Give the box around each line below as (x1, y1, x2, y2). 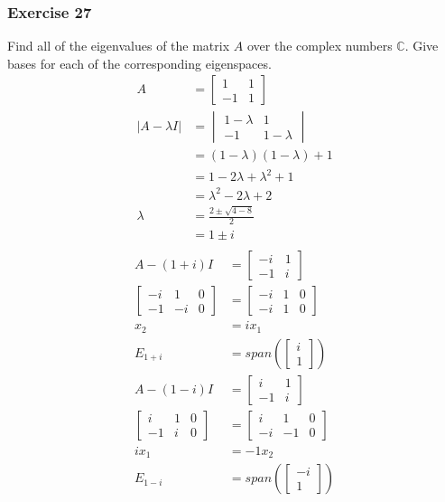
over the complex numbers (246, 36, 393, 55)
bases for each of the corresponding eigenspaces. (7, 53, 272, 72)
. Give (404, 36, 439, 55)
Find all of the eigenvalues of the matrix (7, 36, 230, 55)
